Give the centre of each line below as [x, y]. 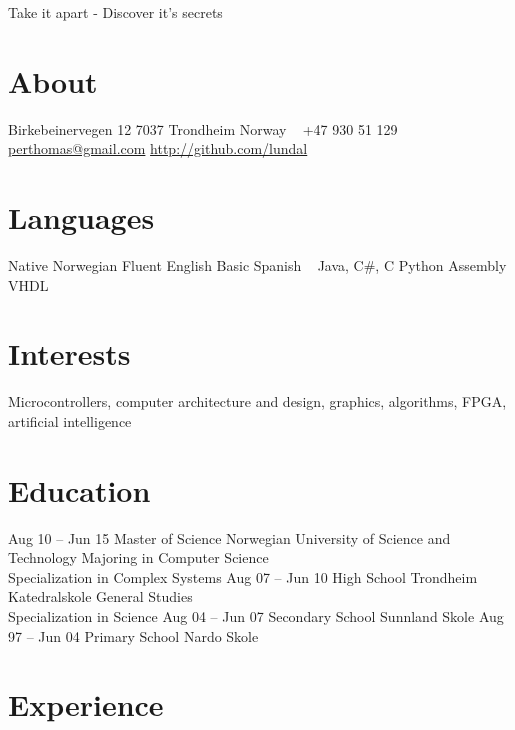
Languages [81, 217]
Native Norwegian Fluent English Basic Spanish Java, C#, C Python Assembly [257, 265]
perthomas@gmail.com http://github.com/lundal [158, 148]
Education [79, 489]
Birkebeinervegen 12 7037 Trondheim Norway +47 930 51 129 [203, 128]
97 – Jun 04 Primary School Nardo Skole [133, 635]
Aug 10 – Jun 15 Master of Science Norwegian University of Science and [229, 537]
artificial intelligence [70, 420]
